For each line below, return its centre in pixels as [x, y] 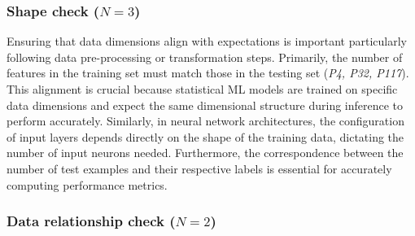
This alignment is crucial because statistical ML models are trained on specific [202, 89]
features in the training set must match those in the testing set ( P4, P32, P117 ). [208, 73]
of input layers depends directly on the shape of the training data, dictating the [205, 136]
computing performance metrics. [87, 184]
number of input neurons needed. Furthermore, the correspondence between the [205, 153]
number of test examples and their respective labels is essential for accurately [199, 168]
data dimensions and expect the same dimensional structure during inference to [205, 105]
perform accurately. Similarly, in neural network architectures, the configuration [205, 121]
